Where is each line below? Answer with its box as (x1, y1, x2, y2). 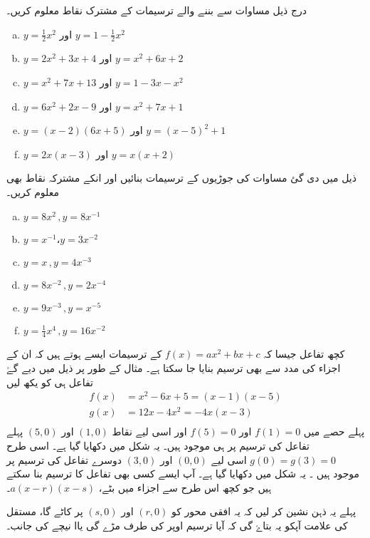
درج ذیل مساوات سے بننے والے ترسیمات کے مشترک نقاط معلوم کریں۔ (6, 3, 307, 17)
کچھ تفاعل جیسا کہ (263, 346, 345, 361)
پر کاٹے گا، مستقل (6, 504, 83, 519)
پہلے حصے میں (303, 424, 365, 439)
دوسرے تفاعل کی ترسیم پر (6, 452, 122, 467)
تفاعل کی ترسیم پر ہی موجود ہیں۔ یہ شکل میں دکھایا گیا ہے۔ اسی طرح (6, 438, 310, 453)
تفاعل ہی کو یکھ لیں (6, 374, 93, 389)
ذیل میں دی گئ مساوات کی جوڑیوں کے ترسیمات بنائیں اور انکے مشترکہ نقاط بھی (6, 170, 356, 185)
